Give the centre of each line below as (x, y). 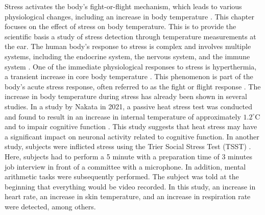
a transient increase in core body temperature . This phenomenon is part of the (129, 76)
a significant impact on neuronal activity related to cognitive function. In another (132, 136)
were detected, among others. (50, 206)
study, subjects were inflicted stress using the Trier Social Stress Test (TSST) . (128, 146)
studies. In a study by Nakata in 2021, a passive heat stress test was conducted (128, 106)
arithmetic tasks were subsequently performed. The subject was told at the (122, 176)
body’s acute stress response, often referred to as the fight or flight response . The (133, 86)
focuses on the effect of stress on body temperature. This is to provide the (121, 26)
